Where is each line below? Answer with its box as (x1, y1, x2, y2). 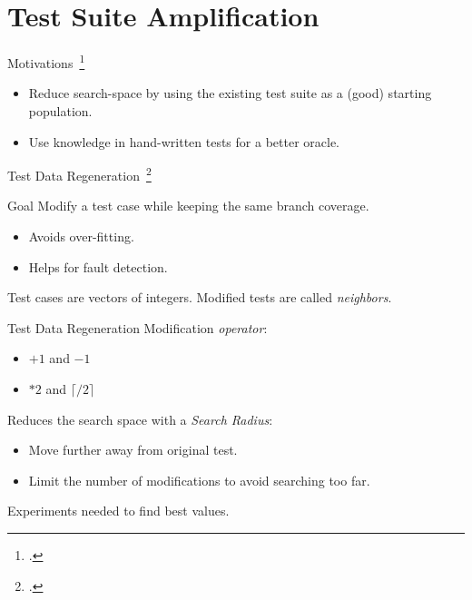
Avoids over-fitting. (28, 227, 134, 245)
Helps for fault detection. (28, 257, 168, 276)
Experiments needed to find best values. (7, 501, 230, 520)
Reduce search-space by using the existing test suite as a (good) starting (28, 84, 432, 103)
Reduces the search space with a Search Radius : (7, 409, 273, 428)
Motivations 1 (7, 51, 85, 72)
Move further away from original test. (28, 440, 238, 459)
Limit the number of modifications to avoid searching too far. (28, 470, 370, 489)
